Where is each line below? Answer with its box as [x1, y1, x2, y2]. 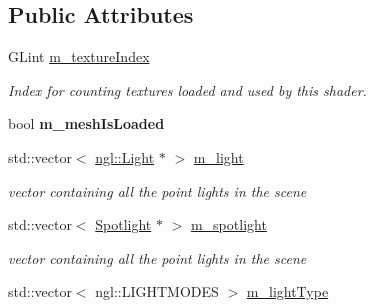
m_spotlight [190, 214, 267, 235]
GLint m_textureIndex [8, 46, 150, 67]
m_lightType [246, 281, 329, 302]
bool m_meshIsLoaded [8, 113, 165, 134]
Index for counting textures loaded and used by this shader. [8, 79, 367, 100]
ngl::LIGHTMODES [95, 281, 219, 302]
